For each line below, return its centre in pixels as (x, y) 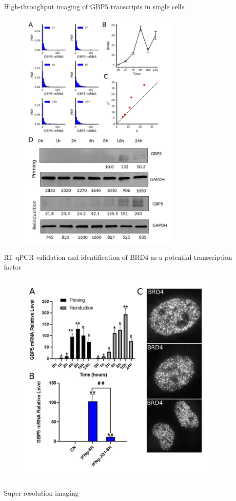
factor (13, 266)
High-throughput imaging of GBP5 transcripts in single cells (94, 6)
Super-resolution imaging (41, 492)
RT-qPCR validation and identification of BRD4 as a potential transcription (118, 257)
